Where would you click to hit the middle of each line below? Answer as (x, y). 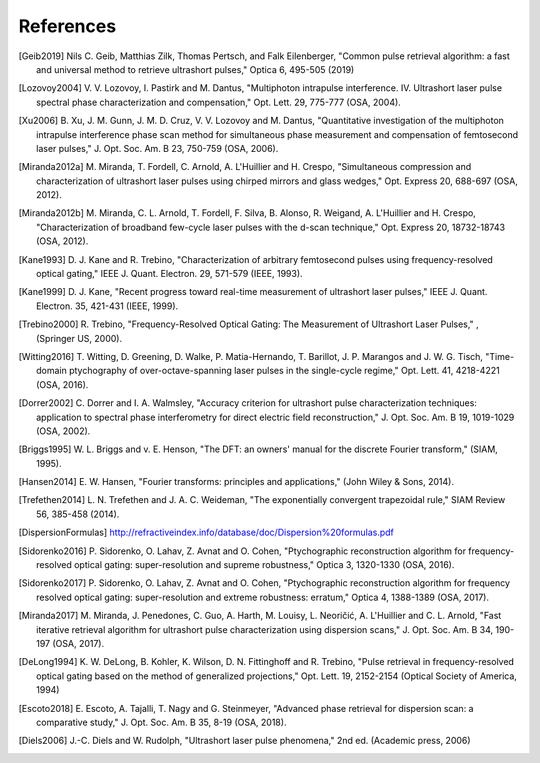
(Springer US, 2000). (79, 338)
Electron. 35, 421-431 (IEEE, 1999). (107, 306)
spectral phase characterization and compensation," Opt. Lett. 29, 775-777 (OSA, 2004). (219, 102)
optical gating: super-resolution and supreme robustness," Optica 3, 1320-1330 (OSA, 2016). (264, 565)
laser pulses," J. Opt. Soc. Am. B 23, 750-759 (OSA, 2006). (157, 148)
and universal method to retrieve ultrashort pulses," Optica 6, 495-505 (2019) (195, 69)
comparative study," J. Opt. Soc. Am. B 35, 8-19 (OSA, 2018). (161, 722)
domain (51, 371)
